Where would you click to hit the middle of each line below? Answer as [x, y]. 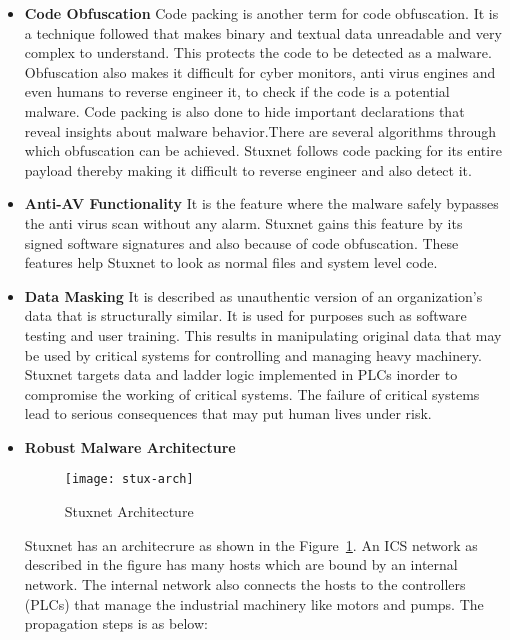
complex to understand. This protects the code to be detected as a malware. [258, 52]
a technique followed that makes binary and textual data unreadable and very [263, 32]
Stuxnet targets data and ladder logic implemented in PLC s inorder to [241, 374]
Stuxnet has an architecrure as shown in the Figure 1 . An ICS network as [251, 544]
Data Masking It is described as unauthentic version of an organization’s [253, 295]
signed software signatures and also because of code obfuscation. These [241, 242]
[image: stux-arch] [129, 479]
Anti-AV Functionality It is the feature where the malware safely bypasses [261, 203]
